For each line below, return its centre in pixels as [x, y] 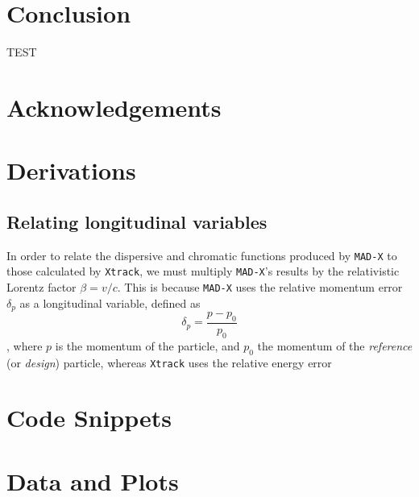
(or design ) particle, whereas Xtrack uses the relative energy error [169, 362]
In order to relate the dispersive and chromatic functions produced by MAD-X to [202, 255]
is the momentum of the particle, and [147, 345]
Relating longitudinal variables [137, 221]
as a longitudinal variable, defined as [110, 302]
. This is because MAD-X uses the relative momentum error [260, 286]
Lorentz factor [41, 286]
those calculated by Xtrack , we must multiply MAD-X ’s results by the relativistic [203, 271]
